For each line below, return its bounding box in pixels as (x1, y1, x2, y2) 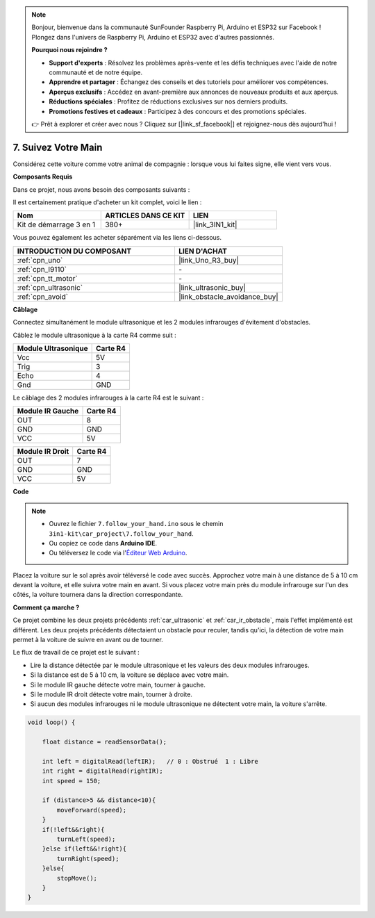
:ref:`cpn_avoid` (17, 292, 69, 302)
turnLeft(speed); (56, 835, 116, 844)
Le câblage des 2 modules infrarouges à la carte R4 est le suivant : (12, 393, 204, 402)
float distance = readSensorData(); (42, 738, 167, 746)
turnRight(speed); (56, 855, 119, 862)
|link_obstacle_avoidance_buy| (178, 292, 279, 302)
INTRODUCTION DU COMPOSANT (17, 246, 132, 256)
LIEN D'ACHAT (178, 246, 227, 256)
